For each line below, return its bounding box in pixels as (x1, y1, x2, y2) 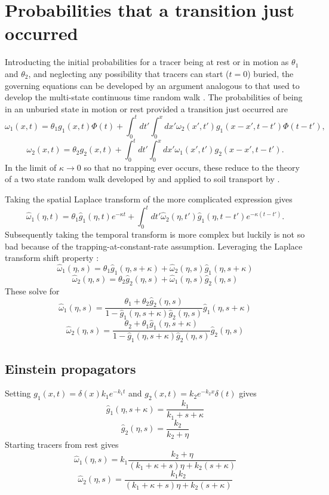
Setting (5, 387, 31, 399)
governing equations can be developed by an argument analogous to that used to (5, 79, 300, 91)
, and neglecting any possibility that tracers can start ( (28, 67, 229, 79)
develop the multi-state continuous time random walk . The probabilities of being (5, 91, 303, 103)
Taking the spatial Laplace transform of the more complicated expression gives (5, 193, 293, 205)
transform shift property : (5, 251, 99, 264)
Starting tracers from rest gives (5, 438, 119, 451)
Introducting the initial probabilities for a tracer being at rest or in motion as (5, 56, 289, 68)
